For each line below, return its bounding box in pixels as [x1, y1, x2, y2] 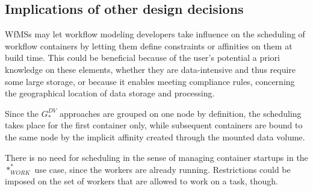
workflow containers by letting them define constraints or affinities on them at [5, 39, 293, 52]
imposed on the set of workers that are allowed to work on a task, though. [5, 175, 278, 187]
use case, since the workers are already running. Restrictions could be [34, 163, 291, 175]
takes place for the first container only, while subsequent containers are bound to [5, 119, 303, 131]
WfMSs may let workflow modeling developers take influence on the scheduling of [5, 28, 305, 40]
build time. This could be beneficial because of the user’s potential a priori [5, 51, 280, 64]
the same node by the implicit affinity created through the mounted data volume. [5, 130, 305, 143]
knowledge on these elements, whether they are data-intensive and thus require [5, 63, 296, 75]
